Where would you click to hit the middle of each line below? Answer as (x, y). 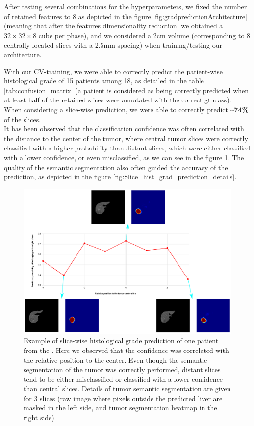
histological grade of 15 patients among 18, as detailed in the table (104, 81)
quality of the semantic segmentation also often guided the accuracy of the (116, 167)
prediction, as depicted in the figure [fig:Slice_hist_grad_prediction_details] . (120, 177)
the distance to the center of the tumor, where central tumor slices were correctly (126, 138)
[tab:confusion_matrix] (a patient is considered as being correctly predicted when (127, 90)
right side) (39, 417)
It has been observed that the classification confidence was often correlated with (124, 129)
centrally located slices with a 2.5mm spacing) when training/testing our (113, 45)
